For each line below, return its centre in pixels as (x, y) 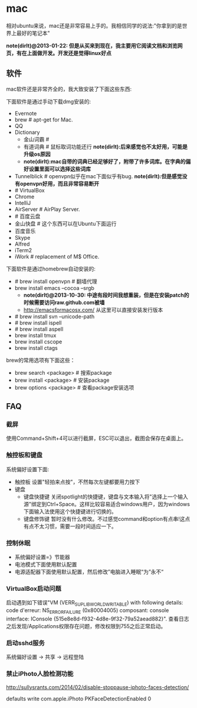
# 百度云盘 (27, 216)
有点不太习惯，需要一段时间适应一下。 (70, 526)
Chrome (24, 197)
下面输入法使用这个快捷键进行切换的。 (70, 511)
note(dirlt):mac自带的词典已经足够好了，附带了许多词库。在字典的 (104, 161)
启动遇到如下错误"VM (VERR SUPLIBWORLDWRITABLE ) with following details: (95, 604)
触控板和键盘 (24, 455)
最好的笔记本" (33, 33)
